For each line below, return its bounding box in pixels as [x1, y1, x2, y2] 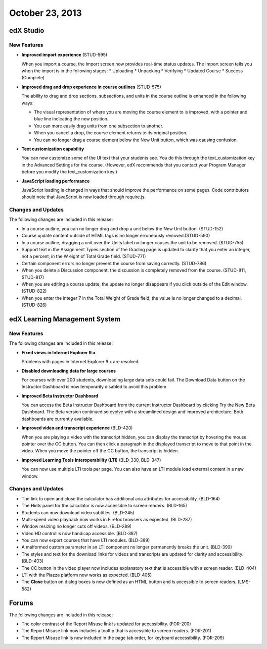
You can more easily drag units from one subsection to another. [34, 123, 163, 129]
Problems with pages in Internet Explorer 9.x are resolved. [21, 359, 140, 365]
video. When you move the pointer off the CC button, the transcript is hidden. [21, 448, 179, 454]
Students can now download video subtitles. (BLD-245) [21, 509, 134, 515]
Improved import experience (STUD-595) [21, 52, 108, 58]
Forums [9, 598, 34, 607]
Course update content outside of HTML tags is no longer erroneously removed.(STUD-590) [21, 233, 210, 239]
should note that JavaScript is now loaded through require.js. [21, 194, 146, 200]
